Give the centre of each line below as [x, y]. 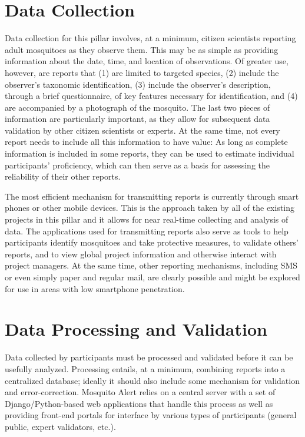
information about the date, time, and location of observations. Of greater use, [147, 61]
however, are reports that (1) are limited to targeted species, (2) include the [142, 72]
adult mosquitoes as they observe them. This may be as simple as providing [142, 49]
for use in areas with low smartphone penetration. [95, 288]
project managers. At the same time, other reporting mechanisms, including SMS [151, 265]
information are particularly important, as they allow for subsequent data [137, 119]
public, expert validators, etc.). [60, 426]
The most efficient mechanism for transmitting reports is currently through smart [152, 196]
